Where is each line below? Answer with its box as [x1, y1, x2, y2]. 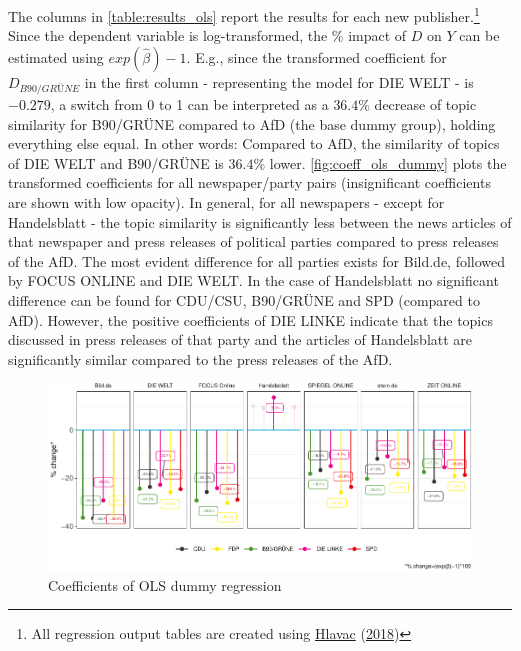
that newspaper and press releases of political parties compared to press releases [8, 231, 499, 252]
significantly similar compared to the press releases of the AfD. [8, 348, 393, 369]
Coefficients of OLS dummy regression [48, 574, 282, 595]
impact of [348, 25, 407, 46]
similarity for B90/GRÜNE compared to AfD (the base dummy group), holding [8, 113, 496, 134]
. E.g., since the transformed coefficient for [186, 46, 447, 67]
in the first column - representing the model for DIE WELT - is [84, 71, 474, 92]
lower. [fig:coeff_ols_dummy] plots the [269, 152, 507, 173]
